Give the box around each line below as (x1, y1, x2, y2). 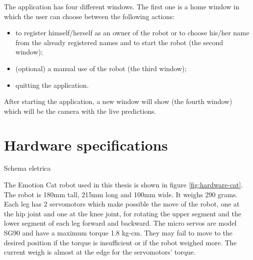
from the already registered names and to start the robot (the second (15, 37, 224, 47)
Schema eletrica (4, 163, 51, 173)
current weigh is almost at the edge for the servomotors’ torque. (4, 247, 196, 257)
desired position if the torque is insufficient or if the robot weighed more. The (4, 237, 237, 247)
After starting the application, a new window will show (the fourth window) (4, 96, 232, 106)
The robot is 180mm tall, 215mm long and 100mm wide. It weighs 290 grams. (4, 189, 238, 199)
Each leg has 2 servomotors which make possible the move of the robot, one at (4, 199, 240, 209)
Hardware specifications (4, 134, 168, 155)
